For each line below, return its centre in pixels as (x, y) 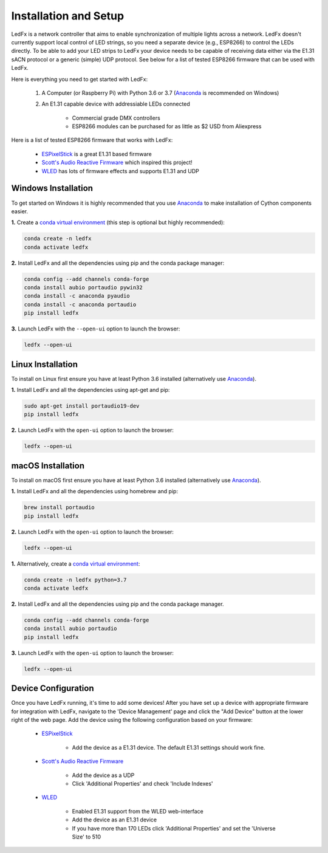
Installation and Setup (68, 16)
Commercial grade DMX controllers (116, 118)
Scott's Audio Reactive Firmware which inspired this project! (117, 163)
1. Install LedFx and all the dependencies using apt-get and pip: (91, 390)
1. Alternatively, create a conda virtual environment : (76, 564)
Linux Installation (45, 364)
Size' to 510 (87, 837)
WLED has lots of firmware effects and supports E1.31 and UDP (121, 171)
